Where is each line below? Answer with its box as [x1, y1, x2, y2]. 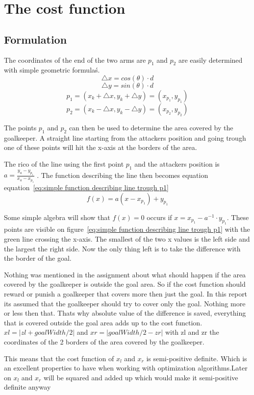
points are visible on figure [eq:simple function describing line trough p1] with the [4, 224, 250, 234]
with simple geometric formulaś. [4, 65, 100, 75]
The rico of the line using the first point [4, 158, 124, 169]
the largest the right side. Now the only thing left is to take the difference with [4, 243, 241, 253]
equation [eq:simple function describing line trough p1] [4, 182, 169, 193]
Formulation [4, 31, 67, 47]
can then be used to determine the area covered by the [69, 122, 233, 132]
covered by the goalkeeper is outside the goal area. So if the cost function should [4, 279, 246, 289]
